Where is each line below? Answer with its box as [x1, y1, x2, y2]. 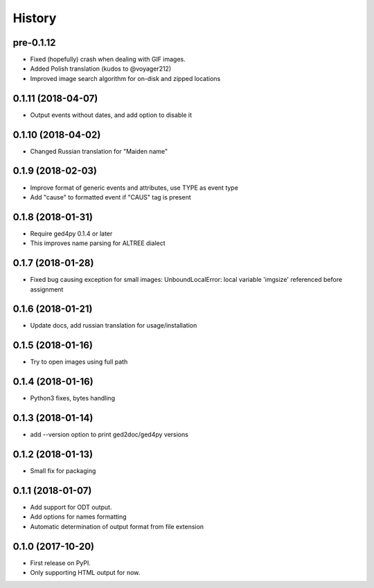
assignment [30, 285, 64, 294]
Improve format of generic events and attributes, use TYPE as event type [30, 184, 239, 192]
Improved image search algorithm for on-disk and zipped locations [30, 74, 221, 82]
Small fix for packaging [30, 467, 96, 475]
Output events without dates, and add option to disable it [30, 111, 193, 119]
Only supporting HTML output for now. [30, 569, 141, 577]
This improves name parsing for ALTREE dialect [30, 239, 166, 247]
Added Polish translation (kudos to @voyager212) [30, 64, 172, 73]
